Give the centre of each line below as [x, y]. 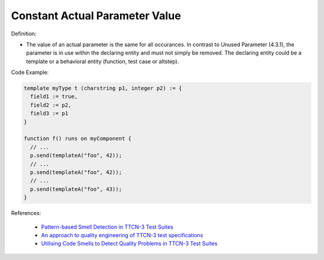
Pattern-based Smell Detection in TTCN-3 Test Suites [107, 227]
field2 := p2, [51, 105]
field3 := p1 [49, 113]
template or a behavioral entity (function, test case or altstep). [103, 61]
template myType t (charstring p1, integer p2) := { [103, 88]
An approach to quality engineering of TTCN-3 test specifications [122, 235]
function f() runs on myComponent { [78, 139]
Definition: [24, 34]
